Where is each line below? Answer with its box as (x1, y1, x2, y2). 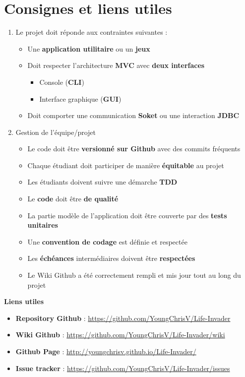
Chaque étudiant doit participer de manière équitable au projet (27, 160, 224, 170)
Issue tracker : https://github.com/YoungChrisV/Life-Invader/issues (15, 363, 230, 373)
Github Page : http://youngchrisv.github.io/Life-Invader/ (15, 346, 196, 356)
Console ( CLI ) (39, 76, 84, 87)
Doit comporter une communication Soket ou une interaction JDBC (27, 110, 240, 121)
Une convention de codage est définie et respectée (27, 236, 187, 247)
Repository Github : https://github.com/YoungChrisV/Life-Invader (15, 313, 231, 323)
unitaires (27, 220, 58, 230)
